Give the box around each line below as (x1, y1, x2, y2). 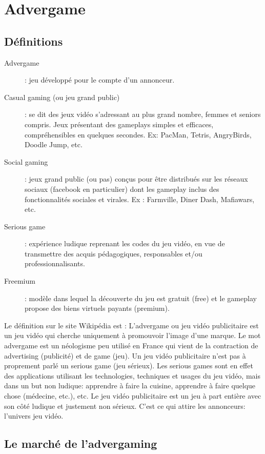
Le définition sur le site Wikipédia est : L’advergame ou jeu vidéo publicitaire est (4, 320, 259, 330)
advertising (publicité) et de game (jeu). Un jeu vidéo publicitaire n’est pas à (4, 350, 246, 361)
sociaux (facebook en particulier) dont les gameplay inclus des (25, 183, 219, 194)
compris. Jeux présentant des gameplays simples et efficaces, (25, 119, 214, 129)
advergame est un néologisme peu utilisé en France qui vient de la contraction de (4, 340, 258, 351)
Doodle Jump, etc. (25, 139, 83, 150)
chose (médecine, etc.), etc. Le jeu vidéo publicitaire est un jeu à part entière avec (4, 390, 261, 401)
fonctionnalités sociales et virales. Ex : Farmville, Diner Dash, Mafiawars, (25, 193, 255, 204)
